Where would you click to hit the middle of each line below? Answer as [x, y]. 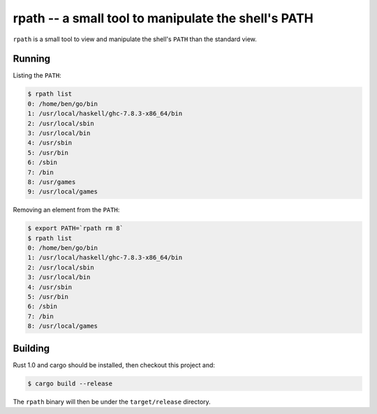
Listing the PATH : [37, 75]
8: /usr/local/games [62, 326]
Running [32, 59]
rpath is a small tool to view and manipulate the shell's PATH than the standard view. [135, 39]
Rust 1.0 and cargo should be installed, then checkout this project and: [114, 365]
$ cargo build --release [70, 383]
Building [31, 348]
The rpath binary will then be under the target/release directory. [112, 401]
